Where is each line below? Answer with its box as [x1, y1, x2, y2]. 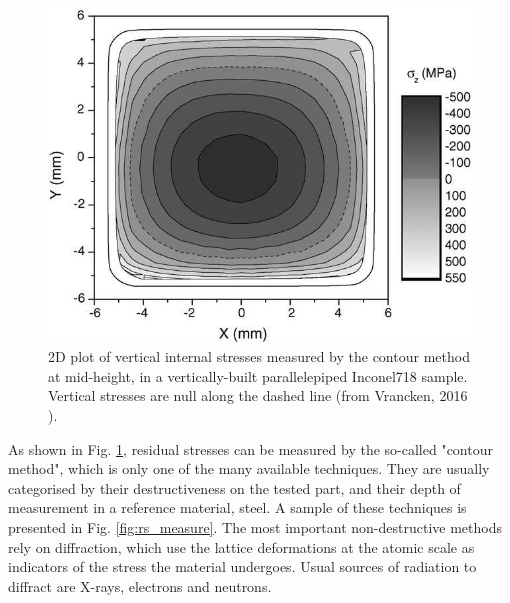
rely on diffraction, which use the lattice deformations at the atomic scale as [8, 536, 475, 557]
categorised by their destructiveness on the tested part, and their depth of [8, 477, 461, 498]
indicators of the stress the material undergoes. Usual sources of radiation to [8, 556, 477, 577]
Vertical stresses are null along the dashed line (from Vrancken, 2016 [48, 385, 468, 406]
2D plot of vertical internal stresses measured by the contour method [48, 346, 470, 367]
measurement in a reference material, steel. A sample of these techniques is [8, 497, 467, 518]
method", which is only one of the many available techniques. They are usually [8, 458, 490, 479]
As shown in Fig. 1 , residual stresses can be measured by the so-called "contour [8, 438, 493, 459]
